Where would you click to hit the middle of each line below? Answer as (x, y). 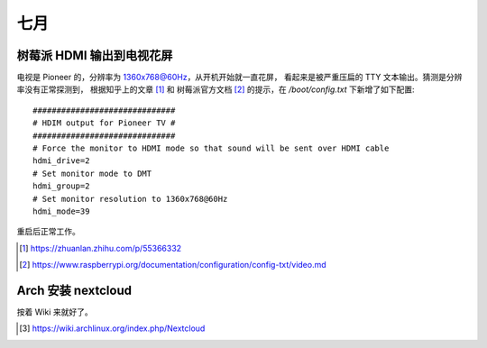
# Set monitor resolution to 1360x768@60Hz (130, 199)
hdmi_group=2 (61, 186)
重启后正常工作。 (48, 232)
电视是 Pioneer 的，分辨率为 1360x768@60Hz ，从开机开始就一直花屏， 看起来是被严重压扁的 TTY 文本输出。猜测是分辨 (239, 78)
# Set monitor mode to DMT (92, 173)
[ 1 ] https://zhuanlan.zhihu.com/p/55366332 (101, 248)
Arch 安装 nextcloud (74, 290)
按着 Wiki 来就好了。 (55, 312)
